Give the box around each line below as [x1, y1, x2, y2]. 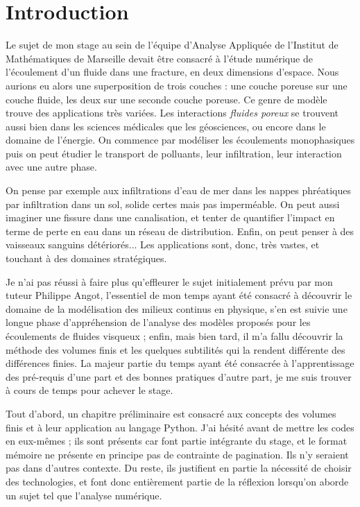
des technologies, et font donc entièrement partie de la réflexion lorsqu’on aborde [6, 474, 349, 488]
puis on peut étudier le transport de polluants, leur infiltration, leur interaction [6, 146, 342, 160]
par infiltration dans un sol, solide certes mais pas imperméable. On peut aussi [6, 196, 340, 211]
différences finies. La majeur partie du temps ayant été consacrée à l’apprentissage [6, 356, 354, 370]
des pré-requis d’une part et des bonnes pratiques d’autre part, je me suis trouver [6, 369, 352, 384]
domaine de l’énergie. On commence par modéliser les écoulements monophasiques [6, 132, 355, 147]
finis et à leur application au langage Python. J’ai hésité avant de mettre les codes [6, 420, 354, 434]
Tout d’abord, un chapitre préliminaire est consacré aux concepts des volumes [6, 406, 336, 420]
